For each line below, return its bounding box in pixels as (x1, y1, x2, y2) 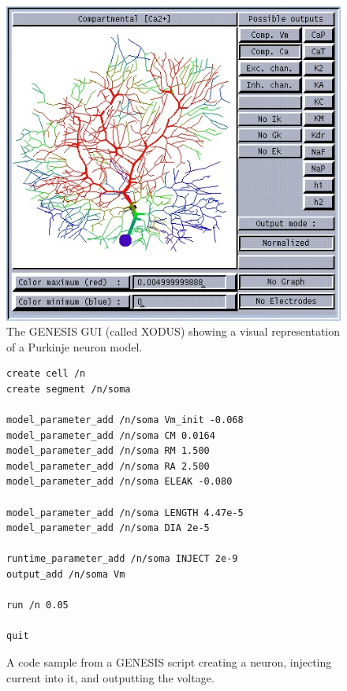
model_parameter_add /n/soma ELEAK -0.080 (6, 476, 233, 488)
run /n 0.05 (6, 600, 69, 611)
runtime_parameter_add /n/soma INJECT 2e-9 (6, 553, 238, 565)
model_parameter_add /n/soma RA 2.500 (6, 460, 210, 472)
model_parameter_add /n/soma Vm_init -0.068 (6, 414, 244, 426)
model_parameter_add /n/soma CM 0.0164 (6, 429, 215, 441)
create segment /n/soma (6, 383, 131, 395)
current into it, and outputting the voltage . (6, 669, 215, 685)
